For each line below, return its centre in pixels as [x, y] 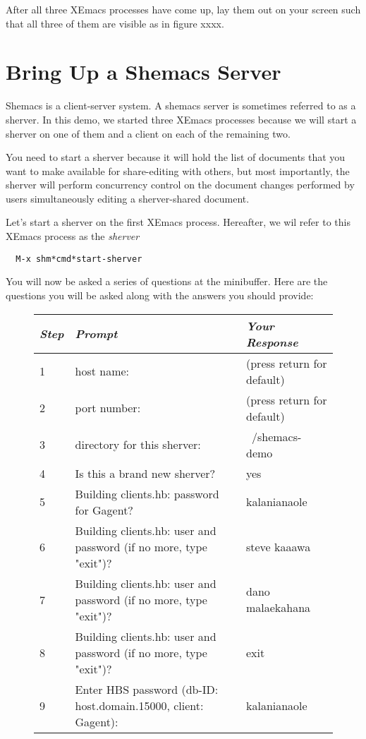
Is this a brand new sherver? [145, 473]
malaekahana [278, 607]
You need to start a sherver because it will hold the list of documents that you [176, 157]
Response [272, 342]
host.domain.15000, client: [139, 705]
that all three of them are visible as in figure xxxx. [115, 23]
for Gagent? [104, 510]
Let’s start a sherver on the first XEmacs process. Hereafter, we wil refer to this [178, 222]
